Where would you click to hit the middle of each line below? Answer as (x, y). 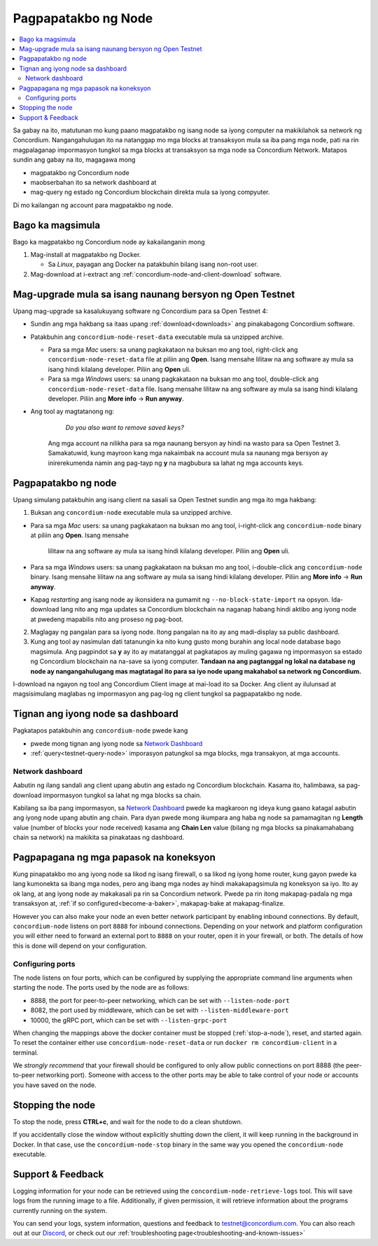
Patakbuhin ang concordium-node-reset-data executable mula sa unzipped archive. (157, 337)
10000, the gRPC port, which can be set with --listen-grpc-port (129, 1020)
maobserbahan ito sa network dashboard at (93, 183)
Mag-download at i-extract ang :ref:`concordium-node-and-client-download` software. (156, 274)
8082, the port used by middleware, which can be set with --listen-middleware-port (160, 1010)
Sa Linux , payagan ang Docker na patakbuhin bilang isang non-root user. (153, 264)
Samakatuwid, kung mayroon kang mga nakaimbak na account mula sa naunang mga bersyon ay (188, 453)
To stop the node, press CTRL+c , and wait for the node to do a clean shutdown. (128, 1121)
